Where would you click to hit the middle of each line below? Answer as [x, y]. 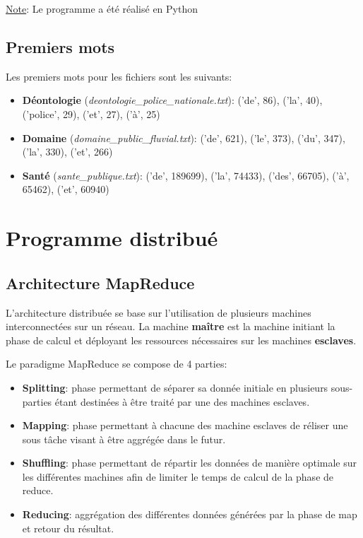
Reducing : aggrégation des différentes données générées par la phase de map [190, 514]
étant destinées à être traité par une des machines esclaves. [182, 401]
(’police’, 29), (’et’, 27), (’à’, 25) [91, 113]
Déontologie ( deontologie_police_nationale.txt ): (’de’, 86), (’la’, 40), [172, 100]
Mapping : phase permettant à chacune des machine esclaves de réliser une [185, 425]
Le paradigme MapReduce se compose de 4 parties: [117, 364]
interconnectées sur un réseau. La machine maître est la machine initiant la [171, 326]
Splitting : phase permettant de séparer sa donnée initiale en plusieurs [175, 387]
